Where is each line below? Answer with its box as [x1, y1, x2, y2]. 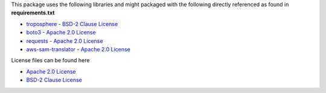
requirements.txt [11, 9, 55, 16]
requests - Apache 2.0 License [26, 37, 103, 45]
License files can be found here [11, 57, 90, 64]
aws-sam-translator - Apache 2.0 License [26, 45, 131, 53]
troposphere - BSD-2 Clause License [26, 20, 118, 27]
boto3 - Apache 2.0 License [26, 29, 96, 36]
